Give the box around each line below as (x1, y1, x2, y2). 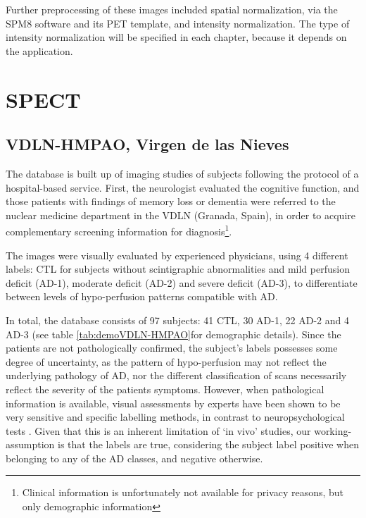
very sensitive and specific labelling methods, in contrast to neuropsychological (6, 409, 345, 424)
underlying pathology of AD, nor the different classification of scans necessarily (6, 368, 347, 383)
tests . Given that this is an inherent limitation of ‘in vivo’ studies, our (6, 423, 311, 438)
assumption (6, 437, 55, 452)
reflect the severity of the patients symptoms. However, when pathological (6, 381, 324, 396)
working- (314, 423, 352, 438)
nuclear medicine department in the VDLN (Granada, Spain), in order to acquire (6, 207, 355, 222)
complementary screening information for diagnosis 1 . (6, 222, 232, 238)
